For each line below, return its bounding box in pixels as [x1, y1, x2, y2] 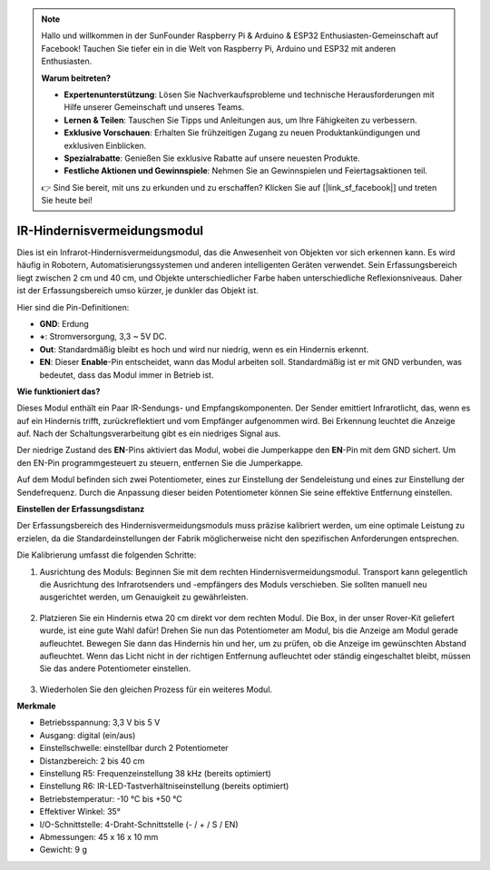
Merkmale [16, 700, 56, 712]
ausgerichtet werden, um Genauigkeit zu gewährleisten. [39, 591, 249, 603]
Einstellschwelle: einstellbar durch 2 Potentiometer [39, 743, 229, 754]
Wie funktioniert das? [16, 386, 101, 397]
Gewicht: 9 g [39, 845, 88, 855]
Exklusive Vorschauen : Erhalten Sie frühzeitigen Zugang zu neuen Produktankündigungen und [64, 127, 421, 138]
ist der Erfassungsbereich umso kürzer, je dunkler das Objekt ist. [16, 285, 259, 296]
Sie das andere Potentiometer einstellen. [39, 663, 191, 674]
